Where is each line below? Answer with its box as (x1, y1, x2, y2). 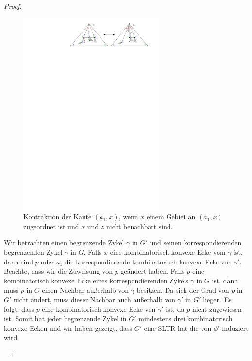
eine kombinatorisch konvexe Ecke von (42, 304, 156, 314)
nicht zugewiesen (192, 304, 242, 314)
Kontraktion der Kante (23, 212, 92, 222)
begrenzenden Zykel (4, 246, 63, 257)
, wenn (118, 212, 138, 222)
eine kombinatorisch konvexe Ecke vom (110, 246, 226, 257)
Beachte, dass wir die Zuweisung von (4, 266, 113, 276)
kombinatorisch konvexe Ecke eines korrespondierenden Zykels (4, 275, 188, 285)
